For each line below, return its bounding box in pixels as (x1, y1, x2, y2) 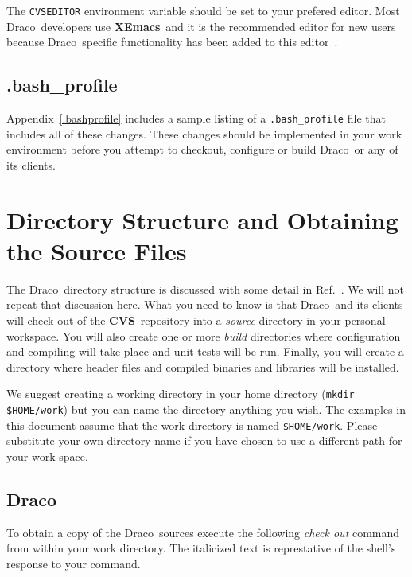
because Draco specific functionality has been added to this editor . (6, 33, 338, 50)
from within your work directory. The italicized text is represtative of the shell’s (6, 540, 396, 556)
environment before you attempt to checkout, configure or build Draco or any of (6, 141, 398, 158)
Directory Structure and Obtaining (6, 203, 398, 236)
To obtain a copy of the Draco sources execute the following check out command (6, 524, 400, 540)
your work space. (6, 447, 88, 464)
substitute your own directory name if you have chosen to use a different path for (6, 432, 402, 449)
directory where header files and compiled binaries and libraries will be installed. (6, 358, 399, 375)
